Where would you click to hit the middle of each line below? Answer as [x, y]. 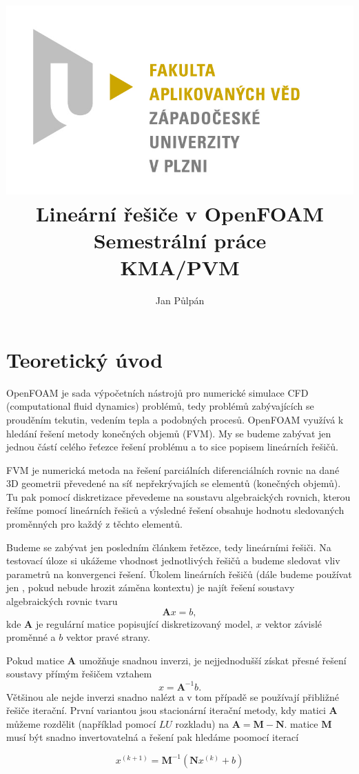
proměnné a [31, 637]
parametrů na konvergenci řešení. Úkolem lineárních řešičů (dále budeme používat [179, 574]
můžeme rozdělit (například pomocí [81, 723]
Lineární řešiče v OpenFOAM [180, 213]
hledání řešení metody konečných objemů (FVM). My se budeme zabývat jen [169, 433]
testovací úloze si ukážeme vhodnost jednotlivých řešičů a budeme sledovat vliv [173, 560]
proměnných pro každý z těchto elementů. [94, 524]
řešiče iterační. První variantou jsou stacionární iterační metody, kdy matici [166, 710]
